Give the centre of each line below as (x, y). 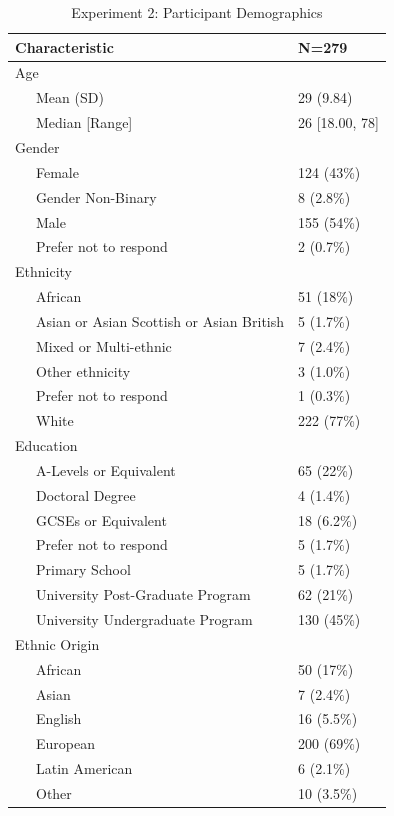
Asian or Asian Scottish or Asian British (160, 320)
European (65, 743)
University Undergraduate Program (144, 619)
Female (57, 171)
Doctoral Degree (85, 494)
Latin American (84, 768)
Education (46, 445)
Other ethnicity (83, 370)
